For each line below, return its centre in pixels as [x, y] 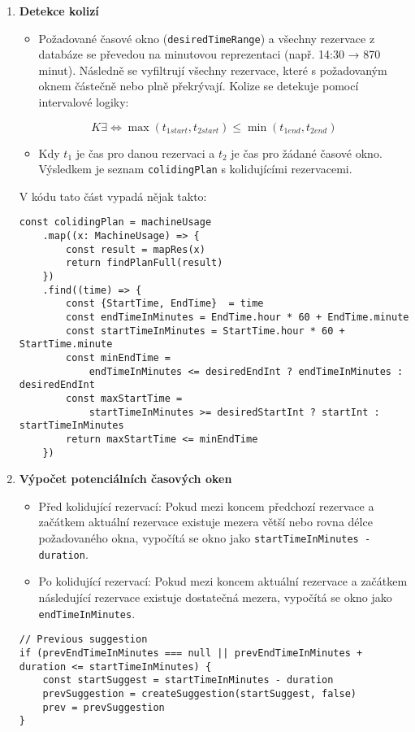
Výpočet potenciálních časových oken [125, 479]
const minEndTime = [118, 358]
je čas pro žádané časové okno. [307, 152]
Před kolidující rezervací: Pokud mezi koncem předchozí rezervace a [206, 505]
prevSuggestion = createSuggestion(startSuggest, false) [200, 693]
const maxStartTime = [124, 399]
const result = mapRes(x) [136, 249]
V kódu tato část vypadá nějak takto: [113, 196]
